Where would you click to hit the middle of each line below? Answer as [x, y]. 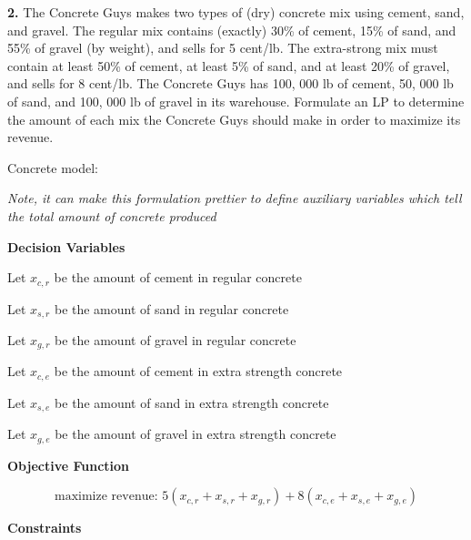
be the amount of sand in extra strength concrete [192, 402]
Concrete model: [53, 167]
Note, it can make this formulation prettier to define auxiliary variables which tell [235, 198]
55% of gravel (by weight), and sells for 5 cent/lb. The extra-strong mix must [223, 48]
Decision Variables [66, 246]
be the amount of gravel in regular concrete [175, 340]
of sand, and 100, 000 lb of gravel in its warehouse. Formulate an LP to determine [236, 101]
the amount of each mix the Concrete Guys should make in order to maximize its [234, 119]
